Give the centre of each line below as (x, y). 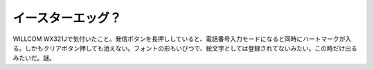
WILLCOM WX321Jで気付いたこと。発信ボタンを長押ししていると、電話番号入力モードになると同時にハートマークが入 (182, 39)
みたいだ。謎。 (34, 58)
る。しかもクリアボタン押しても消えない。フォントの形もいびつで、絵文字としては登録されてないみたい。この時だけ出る (185, 48)
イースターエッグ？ (67, 18)
